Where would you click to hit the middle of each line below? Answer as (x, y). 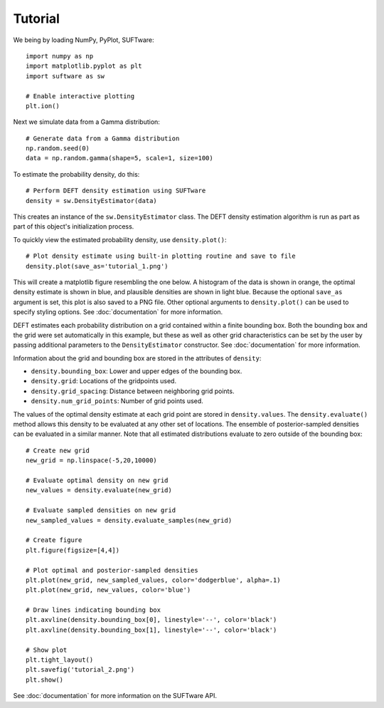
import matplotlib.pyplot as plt (84, 66)
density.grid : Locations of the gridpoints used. (104, 381)
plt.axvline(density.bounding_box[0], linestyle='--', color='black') (151, 620)
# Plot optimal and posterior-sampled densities (112, 570)
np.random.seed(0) (58, 149)
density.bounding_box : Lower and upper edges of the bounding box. (137, 371)
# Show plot (47, 650)
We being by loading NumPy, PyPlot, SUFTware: (84, 40)
